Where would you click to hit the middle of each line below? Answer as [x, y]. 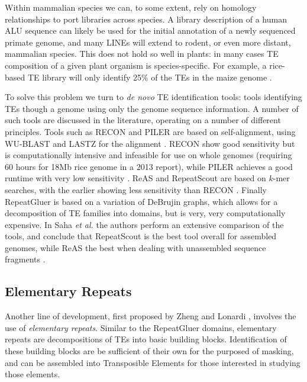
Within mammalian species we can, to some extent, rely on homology [131, 7]
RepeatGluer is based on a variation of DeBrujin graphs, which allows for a [141, 201]
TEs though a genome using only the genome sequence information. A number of [152, 108]
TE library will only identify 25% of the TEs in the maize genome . [150, 77]
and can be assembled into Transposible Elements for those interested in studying [153, 362]
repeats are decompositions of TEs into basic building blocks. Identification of [146, 339]
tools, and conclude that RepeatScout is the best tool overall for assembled [141, 236]
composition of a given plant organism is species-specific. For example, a [136, 65]
